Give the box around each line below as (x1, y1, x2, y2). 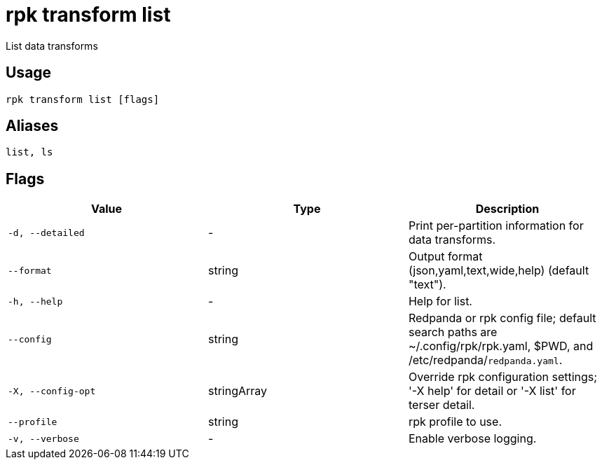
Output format (408, 249, 483, 264)
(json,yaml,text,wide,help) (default (408, 263, 589, 278)
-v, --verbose (8, 433, 79, 444)
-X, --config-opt (8, 385, 96, 396)
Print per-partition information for (408, 218, 584, 233)
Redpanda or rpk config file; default (408, 311, 596, 326)
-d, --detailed (8, 227, 85, 238)
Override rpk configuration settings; (408, 370, 598, 384)
